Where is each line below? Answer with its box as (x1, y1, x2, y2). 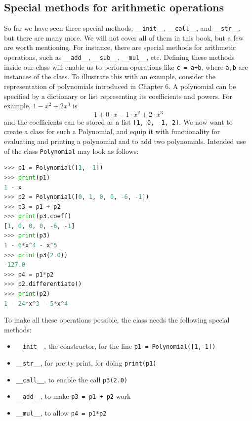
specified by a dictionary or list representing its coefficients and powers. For (4, 91, 233, 101)
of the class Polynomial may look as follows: (4, 145, 139, 156)
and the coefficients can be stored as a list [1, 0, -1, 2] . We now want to (4, 116, 233, 127)
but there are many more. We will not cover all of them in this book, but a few (4, 32, 244, 43)
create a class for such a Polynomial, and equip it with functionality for (4, 126, 220, 137)
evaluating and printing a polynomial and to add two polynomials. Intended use (4, 136, 246, 146)
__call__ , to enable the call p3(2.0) (15, 374, 128, 384)
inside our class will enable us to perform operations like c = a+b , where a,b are (4, 61, 248, 72)
